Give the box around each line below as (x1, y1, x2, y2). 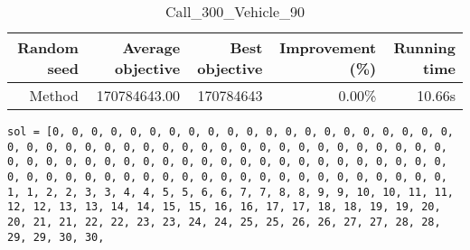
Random (17, 37, 79, 58)
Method (29, 85, 79, 106)
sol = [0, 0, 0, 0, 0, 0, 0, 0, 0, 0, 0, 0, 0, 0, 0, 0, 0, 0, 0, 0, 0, (7, 125, 454, 138)
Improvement (279, 37, 377, 58)
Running (393, 37, 456, 58)
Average (122, 37, 181, 58)
